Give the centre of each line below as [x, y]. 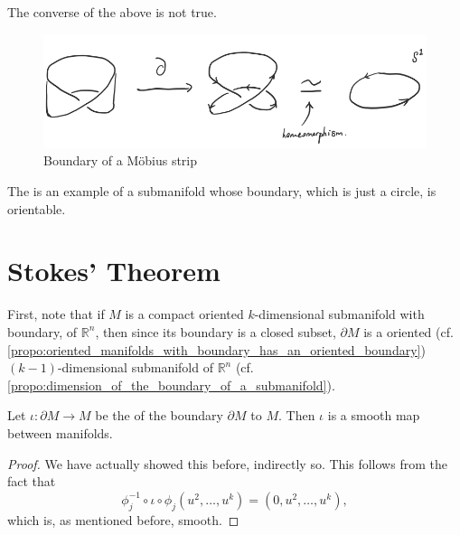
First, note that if [56, 314]
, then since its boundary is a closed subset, [216, 331]
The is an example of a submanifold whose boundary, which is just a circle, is [222, 191]
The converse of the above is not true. [112, 12]
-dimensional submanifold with [339, 314]
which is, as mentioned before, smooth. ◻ [123, 519]
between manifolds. [60, 432]
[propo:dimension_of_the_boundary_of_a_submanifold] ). [171, 385]
